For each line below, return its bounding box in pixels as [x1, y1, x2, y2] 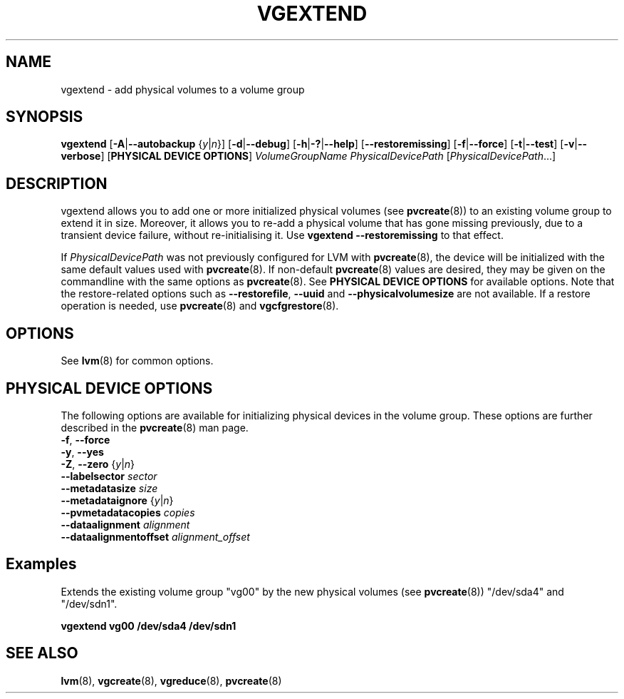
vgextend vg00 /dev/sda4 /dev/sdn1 [61, 619, 236, 632]
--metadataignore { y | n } [61, 494, 174, 506]
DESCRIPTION [6, 174, 108, 193]
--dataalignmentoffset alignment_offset [61, 530, 250, 543]
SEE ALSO [6, 644, 78, 663]
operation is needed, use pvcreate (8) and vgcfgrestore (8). [61, 300, 339, 312]
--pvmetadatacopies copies [61, 506, 195, 519]
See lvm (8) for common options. [61, 354, 214, 367]
